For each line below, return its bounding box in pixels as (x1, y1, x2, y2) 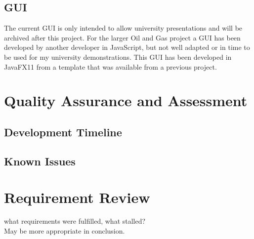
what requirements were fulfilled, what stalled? (4, 216, 146, 226)
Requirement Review (4, 187, 150, 207)
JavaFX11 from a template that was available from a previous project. (4, 61, 217, 72)
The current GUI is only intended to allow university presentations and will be (4, 23, 243, 33)
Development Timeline (4, 124, 122, 139)
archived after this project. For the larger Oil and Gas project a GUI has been (4, 32, 241, 42)
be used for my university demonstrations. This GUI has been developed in (4, 51, 232, 62)
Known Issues (4, 153, 76, 168)
